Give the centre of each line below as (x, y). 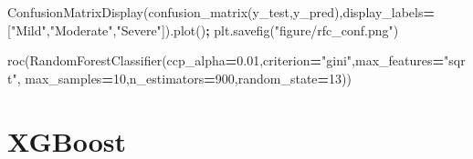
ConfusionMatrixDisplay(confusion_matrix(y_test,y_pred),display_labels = (221, 12)
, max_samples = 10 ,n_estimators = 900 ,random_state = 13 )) (184, 78)
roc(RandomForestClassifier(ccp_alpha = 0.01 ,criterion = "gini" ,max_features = (226, 60)
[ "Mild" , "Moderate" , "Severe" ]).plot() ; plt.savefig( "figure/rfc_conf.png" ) (203, 30)
